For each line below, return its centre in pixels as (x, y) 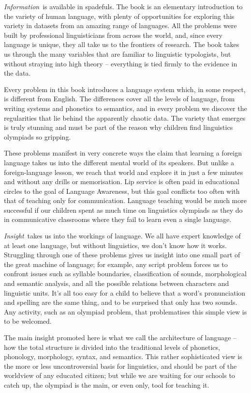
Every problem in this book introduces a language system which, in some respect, (125, 89)
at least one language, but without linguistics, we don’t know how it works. (115, 245)
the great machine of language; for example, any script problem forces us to (116, 264)
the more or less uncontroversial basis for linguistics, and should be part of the (120, 366)
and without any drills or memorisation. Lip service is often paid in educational (122, 181)
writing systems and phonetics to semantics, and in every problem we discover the (125, 108)
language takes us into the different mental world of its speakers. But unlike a (119, 162)
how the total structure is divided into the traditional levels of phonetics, (112, 347)
